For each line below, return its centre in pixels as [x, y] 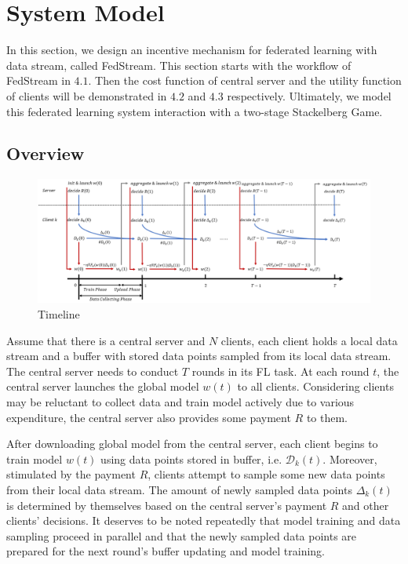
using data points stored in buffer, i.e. [191, 458]
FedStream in [38, 80]
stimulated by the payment [71, 474]
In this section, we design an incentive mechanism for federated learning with [192, 50]
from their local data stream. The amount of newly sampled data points [179, 489]
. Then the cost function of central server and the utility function [245, 80]
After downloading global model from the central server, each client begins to [192, 444]
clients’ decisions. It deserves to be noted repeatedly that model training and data [204, 520]
